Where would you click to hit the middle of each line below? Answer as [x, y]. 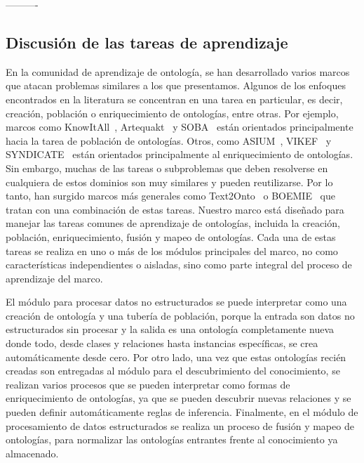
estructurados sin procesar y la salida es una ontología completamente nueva [170, 329]
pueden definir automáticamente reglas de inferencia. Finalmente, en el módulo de [182, 412]
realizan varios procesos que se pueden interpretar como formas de [148, 384]
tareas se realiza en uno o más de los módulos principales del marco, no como [172, 250]
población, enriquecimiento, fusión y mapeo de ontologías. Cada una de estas [171, 236]
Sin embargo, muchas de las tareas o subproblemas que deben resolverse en [167, 168]
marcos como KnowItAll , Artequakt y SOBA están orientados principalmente [180, 127]
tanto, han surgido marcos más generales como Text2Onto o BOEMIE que [170, 196]
